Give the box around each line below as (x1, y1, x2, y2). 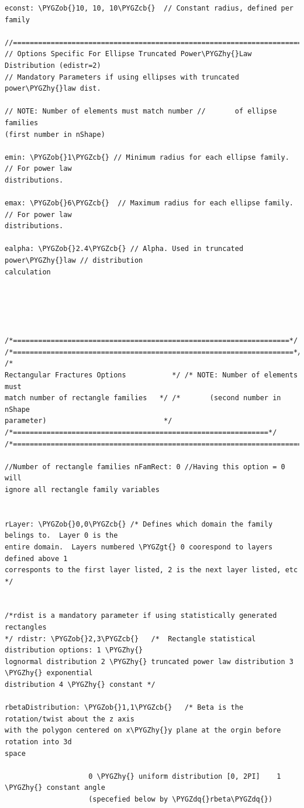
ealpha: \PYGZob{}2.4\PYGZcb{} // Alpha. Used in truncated (5, 245, 244, 253)
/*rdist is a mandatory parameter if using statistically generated (5, 611, 277, 620)
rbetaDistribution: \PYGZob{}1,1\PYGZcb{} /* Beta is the (5, 703, 244, 712)
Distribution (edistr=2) (5, 61, 101, 70)
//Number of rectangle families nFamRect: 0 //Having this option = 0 (5, 462, 285, 471)
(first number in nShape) (5, 130, 105, 139)
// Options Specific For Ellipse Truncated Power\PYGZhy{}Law (5, 50, 252, 59)
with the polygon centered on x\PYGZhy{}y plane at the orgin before (5, 726, 281, 735)
